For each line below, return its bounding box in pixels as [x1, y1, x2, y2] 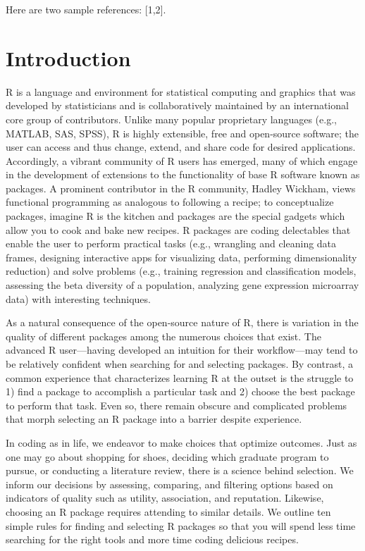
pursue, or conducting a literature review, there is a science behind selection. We [6, 463, 354, 478]
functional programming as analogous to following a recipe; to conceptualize [6, 194, 334, 209]
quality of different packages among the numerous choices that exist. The [6, 328, 321, 343]
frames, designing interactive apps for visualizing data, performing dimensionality [6, 249, 357, 264]
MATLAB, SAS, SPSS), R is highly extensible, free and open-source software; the [6, 125, 359, 140]
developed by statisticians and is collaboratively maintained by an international [6, 98, 349, 113]
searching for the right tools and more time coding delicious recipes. [6, 532, 299, 547]
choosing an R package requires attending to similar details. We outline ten [6, 504, 331, 519]
